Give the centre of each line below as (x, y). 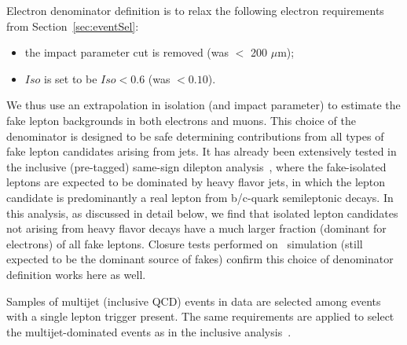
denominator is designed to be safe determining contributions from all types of (195, 136)
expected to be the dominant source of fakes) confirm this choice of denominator (200, 259)
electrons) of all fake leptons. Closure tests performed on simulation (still (185, 243)
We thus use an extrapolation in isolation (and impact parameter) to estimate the (203, 105)
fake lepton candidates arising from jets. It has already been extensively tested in (202, 151)
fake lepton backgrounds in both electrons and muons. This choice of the (181, 120)
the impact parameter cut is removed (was (127, 52)
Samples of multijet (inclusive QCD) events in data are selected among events (194, 301)
